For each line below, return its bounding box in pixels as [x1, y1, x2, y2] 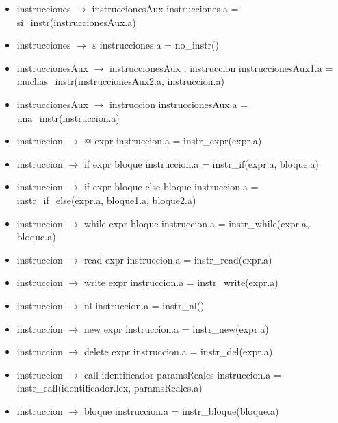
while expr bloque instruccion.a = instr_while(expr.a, [83, 216, 309, 230]
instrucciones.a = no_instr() [99, 38, 219, 52]
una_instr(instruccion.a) [16, 110, 120, 125]
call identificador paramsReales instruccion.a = [83, 367, 281, 381]
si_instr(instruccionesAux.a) [16, 14, 136, 29]
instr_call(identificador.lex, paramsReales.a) [16, 381, 203, 395]
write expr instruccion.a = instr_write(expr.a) [83, 275, 278, 290]
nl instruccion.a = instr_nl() [83, 298, 205, 312]
